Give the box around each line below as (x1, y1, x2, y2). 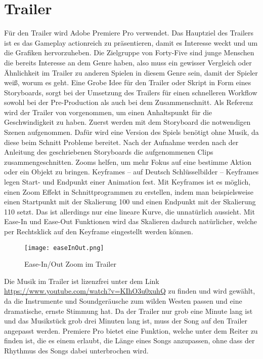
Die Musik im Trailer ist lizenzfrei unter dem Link (4, 275, 159, 286)
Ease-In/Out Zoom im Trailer (24, 259, 116, 269)
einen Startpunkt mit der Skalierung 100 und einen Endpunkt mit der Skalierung (4, 196, 256, 207)
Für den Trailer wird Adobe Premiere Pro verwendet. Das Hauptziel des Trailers (4, 27, 254, 38)
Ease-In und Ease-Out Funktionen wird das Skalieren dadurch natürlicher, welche (4, 216, 257, 227)
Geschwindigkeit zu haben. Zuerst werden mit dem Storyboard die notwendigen (4, 117, 251, 127)
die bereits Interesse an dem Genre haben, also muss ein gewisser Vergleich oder (4, 57, 252, 67)
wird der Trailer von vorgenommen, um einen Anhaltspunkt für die (4, 106, 212, 117)
